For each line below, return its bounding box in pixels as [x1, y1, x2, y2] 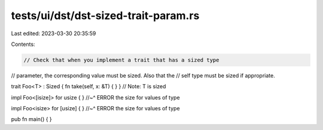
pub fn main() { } [11, 116, 52, 123]
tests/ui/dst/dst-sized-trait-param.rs [11, 9, 200, 22]
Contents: [11, 41, 35, 48]
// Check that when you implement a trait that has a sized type [23, 57, 220, 63]
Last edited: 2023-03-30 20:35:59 [11, 30, 96, 37]
